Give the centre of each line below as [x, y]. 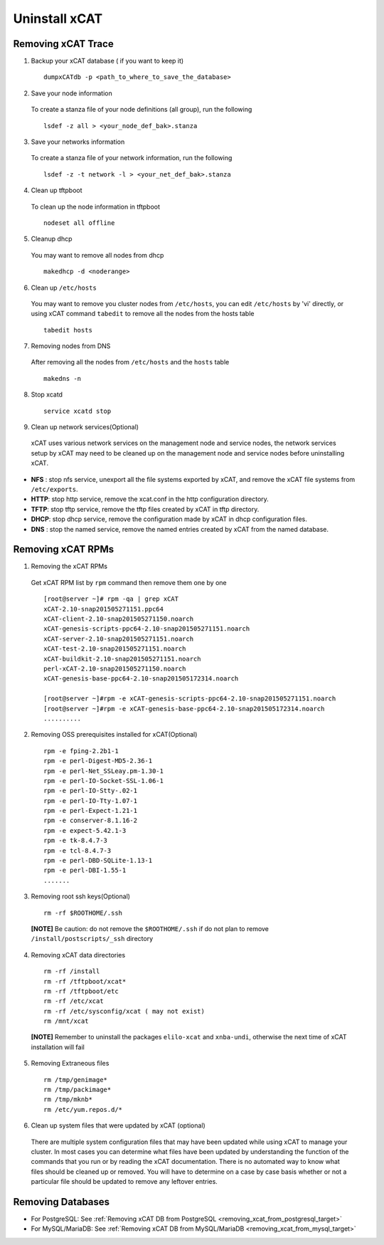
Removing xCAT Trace [63, 44]
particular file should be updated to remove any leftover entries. [124, 1182]
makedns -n [63, 378]
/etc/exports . [54, 489]
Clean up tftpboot [57, 190]
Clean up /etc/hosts [64, 288]
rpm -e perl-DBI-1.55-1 [85, 871]
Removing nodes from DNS [71, 346]
